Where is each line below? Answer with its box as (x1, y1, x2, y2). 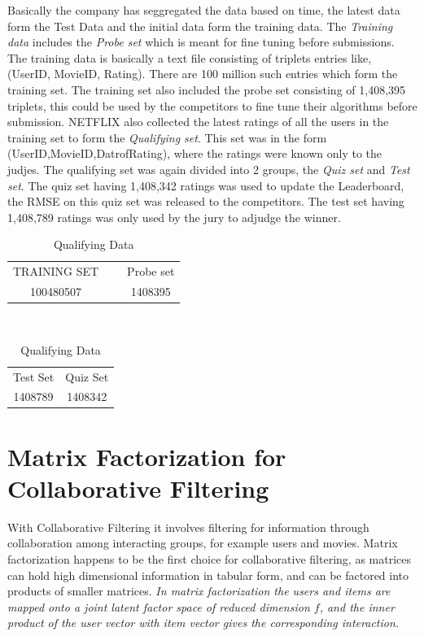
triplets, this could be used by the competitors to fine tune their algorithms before (7, 97, 417, 114)
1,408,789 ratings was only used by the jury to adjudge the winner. (7, 208, 341, 225)
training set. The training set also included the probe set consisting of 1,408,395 (7, 81, 406, 98)
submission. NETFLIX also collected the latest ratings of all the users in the (7, 113, 389, 130)
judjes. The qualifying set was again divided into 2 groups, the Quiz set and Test (7, 160, 410, 177)
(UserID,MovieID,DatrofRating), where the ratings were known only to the (7, 145, 382, 162)
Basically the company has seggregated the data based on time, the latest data (7, 2, 400, 18)
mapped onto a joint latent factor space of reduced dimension (7, 598, 310, 615)
